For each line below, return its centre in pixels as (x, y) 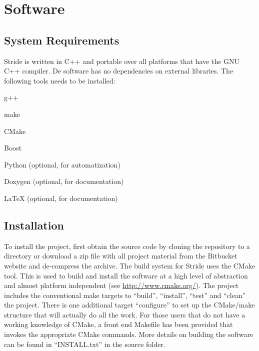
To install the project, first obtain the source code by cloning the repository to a (127, 246)
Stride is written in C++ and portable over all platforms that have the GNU (122, 61)
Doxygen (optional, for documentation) (64, 181)
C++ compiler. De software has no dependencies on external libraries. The (119, 71)
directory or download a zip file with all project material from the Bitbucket (121, 256)
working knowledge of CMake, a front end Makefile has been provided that (118, 324)
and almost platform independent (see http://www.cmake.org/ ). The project (121, 285)
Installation (34, 225)
